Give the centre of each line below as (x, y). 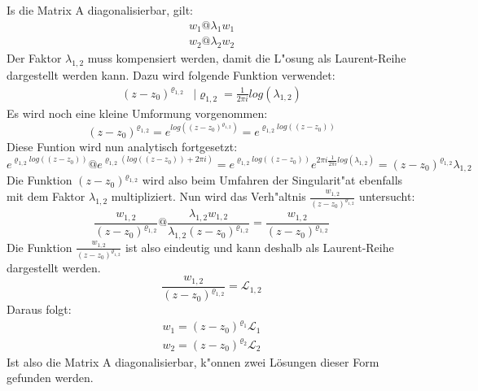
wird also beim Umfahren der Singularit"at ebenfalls (272, 180)
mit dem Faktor (46, 196)
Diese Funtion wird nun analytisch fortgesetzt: (122, 146)
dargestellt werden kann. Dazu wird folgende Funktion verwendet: (171, 75)
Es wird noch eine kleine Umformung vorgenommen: (137, 113)
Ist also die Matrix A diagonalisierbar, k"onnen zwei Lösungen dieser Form (193, 361)
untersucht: (387, 196)
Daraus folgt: (39, 309)
